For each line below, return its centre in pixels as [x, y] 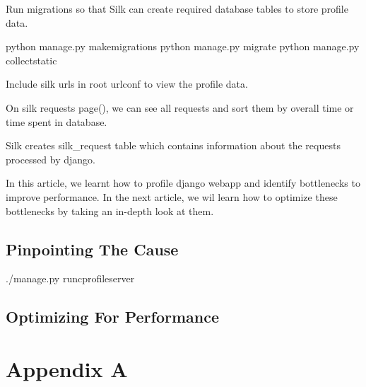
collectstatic [31, 60]
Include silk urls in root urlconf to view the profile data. [127, 84]
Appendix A [67, 368]
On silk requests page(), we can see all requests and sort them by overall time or [180, 107]
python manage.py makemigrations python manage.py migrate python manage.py [183, 46]
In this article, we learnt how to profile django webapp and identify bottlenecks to [183, 183]
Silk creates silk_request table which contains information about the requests [173, 145]
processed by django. [51, 159]
